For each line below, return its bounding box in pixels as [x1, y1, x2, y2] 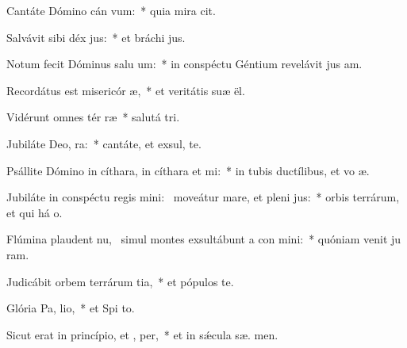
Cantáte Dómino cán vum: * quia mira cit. [6, 2, 216, 18]
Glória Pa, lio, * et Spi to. [6, 300, 135, 316]
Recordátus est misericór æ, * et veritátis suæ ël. [6, 82, 245, 98]
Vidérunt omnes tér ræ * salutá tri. [6, 109, 180, 125]
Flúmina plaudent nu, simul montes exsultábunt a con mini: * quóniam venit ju [6, 231, 401, 247]
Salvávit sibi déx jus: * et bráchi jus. [6, 29, 186, 45]
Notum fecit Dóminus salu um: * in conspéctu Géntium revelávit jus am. [6, 55, 363, 72]
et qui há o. [6, 204, 63, 220]
